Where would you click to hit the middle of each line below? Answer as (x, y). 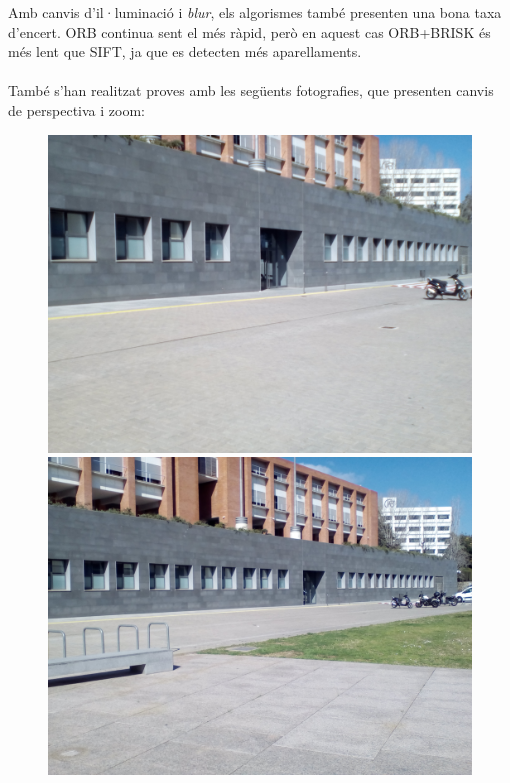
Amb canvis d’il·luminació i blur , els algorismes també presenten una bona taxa (255, 12)
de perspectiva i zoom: (76, 109)
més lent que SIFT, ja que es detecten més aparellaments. (185, 51)
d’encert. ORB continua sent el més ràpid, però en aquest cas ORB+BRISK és (249, 31)
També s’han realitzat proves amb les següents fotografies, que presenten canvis (251, 90)
